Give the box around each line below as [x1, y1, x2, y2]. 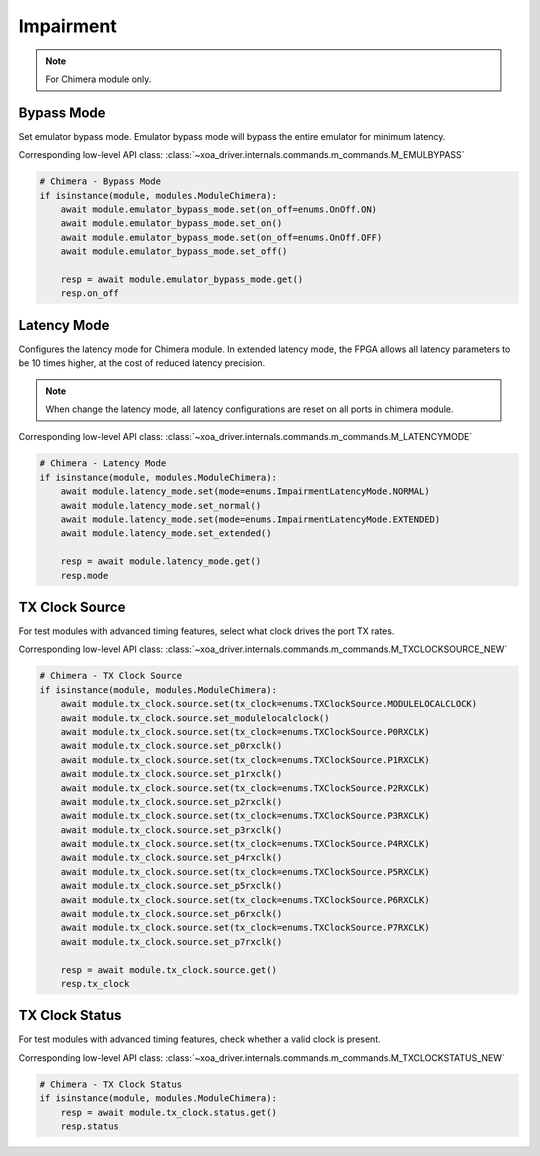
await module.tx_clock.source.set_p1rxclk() [60, 768, 283, 780]
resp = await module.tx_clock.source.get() [60, 964, 277, 975]
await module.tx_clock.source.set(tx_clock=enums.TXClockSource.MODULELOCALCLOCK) [60, 698, 478, 710]
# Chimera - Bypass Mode [39, 176, 162, 187]
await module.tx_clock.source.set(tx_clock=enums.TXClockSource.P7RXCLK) [60, 922, 430, 934]
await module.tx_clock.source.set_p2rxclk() [60, 796, 283, 807]
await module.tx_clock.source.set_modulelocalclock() [60, 712, 330, 724]
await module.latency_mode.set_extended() [60, 528, 272, 539]
